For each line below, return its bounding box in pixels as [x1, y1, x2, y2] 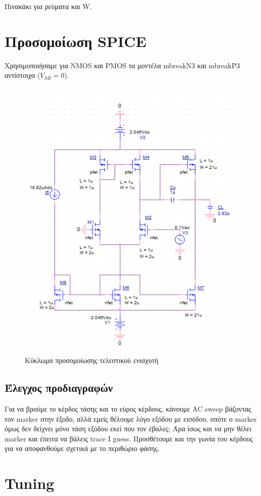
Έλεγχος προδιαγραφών [5, 380, 113, 395]
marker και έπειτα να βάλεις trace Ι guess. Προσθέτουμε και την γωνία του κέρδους [5, 433, 253, 443]
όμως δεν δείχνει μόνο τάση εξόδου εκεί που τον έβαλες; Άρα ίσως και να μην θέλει [5, 423, 251, 434]
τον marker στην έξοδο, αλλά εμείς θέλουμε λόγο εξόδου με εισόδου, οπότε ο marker [5, 413, 257, 424]
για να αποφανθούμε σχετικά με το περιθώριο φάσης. [5, 443, 160, 454]
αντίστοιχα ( [5, 70, 40, 80]
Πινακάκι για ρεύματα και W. [5, 1, 92, 11]
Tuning [5, 473, 55, 493]
